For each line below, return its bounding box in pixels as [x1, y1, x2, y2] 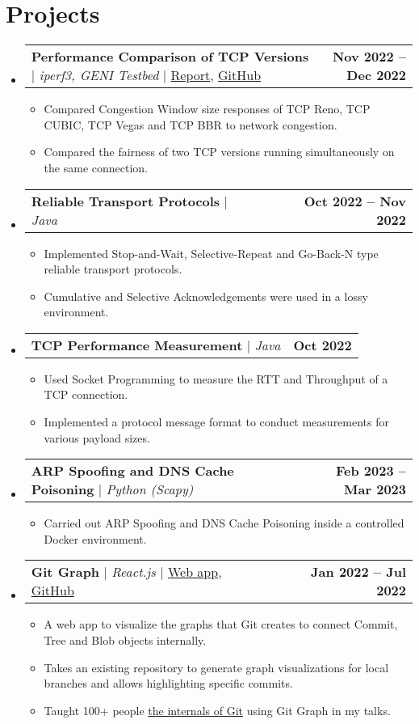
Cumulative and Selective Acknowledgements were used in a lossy [44, 287, 368, 304]
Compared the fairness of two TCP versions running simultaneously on [44, 143, 395, 160]
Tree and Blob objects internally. [44, 632, 207, 649]
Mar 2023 [344, 480, 406, 499]
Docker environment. [44, 530, 147, 547]
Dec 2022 [346, 66, 406, 85]
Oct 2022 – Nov [304, 191, 406, 210]
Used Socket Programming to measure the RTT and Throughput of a [44, 370, 388, 387]
